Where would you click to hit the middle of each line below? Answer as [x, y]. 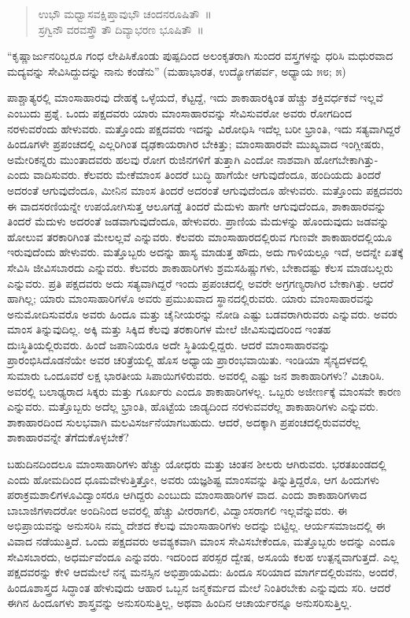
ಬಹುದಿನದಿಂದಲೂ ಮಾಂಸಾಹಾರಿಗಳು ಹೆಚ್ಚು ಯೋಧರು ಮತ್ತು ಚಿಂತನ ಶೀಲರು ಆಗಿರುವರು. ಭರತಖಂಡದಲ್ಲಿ [197, 464]
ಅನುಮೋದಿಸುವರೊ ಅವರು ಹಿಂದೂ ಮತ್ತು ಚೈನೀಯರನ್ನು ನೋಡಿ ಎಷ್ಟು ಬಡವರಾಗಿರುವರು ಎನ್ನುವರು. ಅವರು [202, 313]
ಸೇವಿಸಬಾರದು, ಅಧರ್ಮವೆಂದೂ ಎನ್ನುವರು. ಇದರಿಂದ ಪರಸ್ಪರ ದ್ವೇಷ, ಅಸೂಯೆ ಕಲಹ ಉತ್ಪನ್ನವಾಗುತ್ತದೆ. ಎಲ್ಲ [203, 556]
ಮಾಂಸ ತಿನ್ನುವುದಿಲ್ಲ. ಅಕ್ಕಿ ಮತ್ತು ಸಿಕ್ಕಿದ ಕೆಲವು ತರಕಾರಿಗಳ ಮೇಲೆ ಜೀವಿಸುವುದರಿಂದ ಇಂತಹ [169, 329]
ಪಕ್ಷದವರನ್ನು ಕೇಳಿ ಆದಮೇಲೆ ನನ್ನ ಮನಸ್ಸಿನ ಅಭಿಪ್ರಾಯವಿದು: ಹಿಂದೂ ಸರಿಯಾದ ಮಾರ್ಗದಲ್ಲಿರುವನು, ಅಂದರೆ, [202, 572]
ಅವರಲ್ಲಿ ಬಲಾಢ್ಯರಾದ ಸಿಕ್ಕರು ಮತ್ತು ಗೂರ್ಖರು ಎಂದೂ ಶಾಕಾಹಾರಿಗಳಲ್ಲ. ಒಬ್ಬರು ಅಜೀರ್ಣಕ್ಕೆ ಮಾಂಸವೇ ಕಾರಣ [204, 391]
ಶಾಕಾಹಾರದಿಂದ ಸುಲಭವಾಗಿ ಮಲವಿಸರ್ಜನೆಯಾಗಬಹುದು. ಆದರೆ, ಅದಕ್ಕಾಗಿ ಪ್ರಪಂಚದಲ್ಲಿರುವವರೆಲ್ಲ [184, 421]
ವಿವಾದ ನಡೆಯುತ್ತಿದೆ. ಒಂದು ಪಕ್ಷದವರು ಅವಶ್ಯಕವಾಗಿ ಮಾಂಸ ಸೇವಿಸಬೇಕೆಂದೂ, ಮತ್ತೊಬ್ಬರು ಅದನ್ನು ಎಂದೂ [201, 541]
